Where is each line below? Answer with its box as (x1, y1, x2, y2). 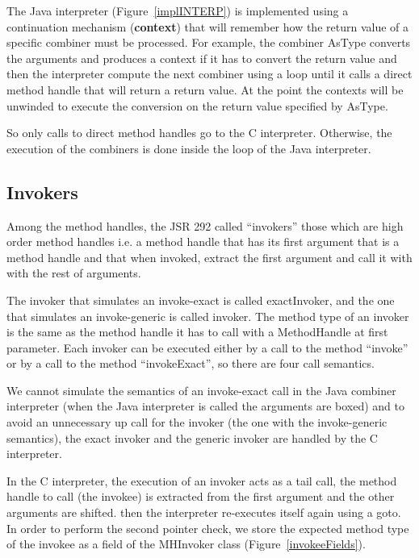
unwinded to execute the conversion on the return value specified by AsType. (6, 97, 388, 114)
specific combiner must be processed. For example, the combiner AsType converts (6, 34, 411, 51)
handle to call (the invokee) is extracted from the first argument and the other (6, 488, 395, 505)
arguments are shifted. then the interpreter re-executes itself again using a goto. (6, 504, 401, 521)
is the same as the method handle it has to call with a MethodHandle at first (6, 323, 388, 340)
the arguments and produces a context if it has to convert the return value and (6, 49, 397, 66)
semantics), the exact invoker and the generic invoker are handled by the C (6, 429, 378, 446)
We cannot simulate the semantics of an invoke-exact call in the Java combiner (6, 381, 396, 398)
